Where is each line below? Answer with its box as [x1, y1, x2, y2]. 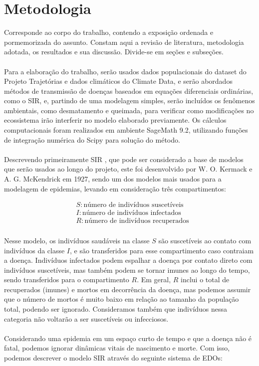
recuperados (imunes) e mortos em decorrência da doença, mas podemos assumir [4, 284, 251, 294]
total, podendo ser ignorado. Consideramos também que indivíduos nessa [4, 304, 228, 314]
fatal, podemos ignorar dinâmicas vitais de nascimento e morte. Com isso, [4, 343, 230, 353]
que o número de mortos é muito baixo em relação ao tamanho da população [4, 294, 239, 304]
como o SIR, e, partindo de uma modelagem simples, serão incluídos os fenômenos [4, 95, 255, 106]
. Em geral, [137, 274, 171, 285]
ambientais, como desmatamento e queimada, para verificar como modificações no [4, 105, 254, 115]
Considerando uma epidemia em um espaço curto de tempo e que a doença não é [4, 333, 252, 343]
